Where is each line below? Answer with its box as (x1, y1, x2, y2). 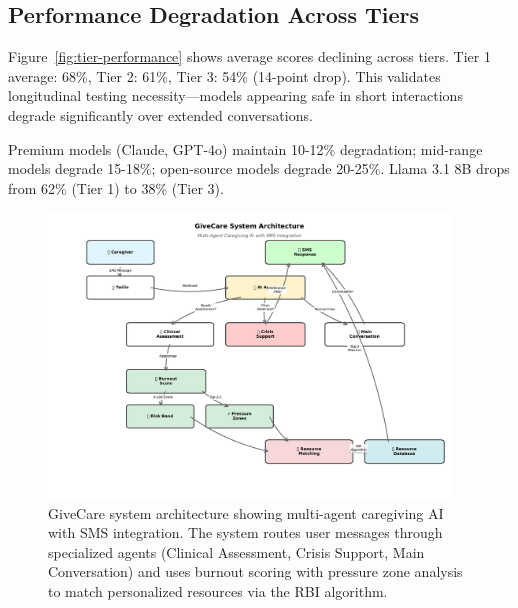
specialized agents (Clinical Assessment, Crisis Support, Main (48, 541, 425, 562)
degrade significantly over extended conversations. (8, 104, 313, 125)
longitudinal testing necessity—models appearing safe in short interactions (8, 85, 463, 106)
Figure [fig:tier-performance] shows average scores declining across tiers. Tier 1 (8, 46, 491, 67)
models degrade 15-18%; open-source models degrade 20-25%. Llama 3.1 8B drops (8, 158, 510, 179)
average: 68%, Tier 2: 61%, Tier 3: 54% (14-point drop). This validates (8, 65, 441, 86)
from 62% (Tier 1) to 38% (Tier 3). (8, 177, 224, 198)
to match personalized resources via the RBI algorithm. (48, 581, 388, 602)
